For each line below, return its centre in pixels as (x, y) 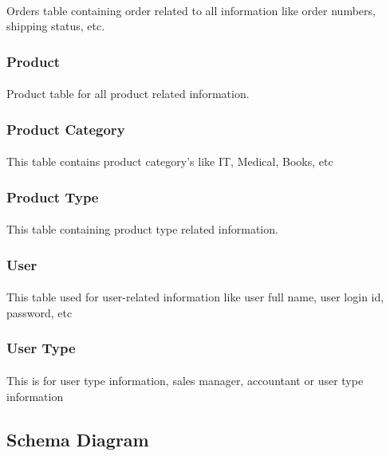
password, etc (39, 312)
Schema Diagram (78, 439)
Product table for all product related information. (128, 94)
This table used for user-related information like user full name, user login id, (195, 297)
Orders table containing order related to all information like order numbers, (191, 10)
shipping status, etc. (56, 26)
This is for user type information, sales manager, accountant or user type (185, 380)
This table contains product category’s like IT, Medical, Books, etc (170, 161)
